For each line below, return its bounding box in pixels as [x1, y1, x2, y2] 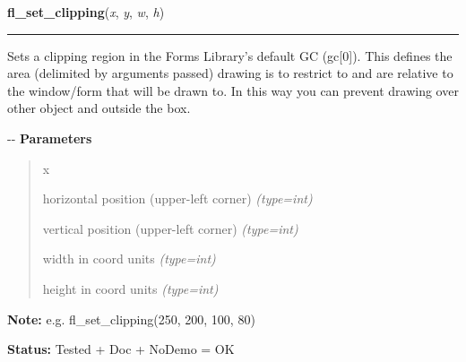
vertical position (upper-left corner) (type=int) [42, 219, 298, 237]
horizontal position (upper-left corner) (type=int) [42, 189, 313, 208]
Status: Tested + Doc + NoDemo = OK [7, 340, 235, 358]
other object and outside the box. [7, 99, 191, 117]
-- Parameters [7, 128, 92, 147]
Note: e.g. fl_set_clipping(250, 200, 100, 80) [7, 309, 255, 328]
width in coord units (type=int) [42, 249, 216, 268]
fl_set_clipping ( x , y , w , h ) [7, 3, 165, 21]
